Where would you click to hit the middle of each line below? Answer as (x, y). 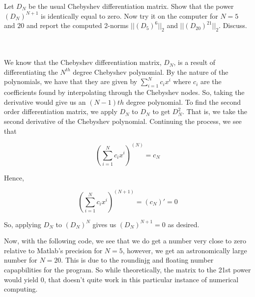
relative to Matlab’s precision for (53, 250)
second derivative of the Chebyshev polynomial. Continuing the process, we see (123, 121)
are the (211, 81)
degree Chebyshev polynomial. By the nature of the (151, 72)
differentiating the (31, 72)
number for (21, 260)
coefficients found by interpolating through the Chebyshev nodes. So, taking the (124, 92)
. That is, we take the (215, 111)
